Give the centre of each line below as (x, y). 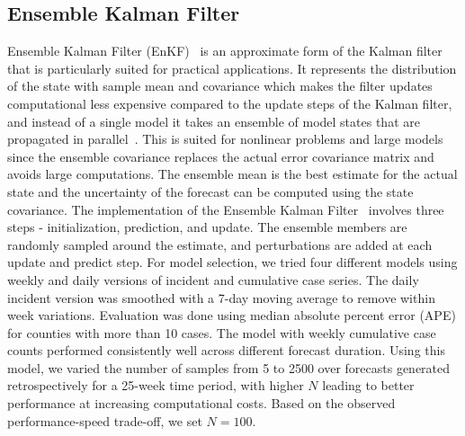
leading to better (368, 385)
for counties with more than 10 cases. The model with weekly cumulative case (222, 332)
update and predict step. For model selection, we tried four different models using (232, 262)
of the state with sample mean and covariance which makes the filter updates (220, 86)
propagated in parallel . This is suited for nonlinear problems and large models (225, 139)
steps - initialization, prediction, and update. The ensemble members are (207, 227)
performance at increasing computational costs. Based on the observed (201, 403)
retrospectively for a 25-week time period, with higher (156, 385)
